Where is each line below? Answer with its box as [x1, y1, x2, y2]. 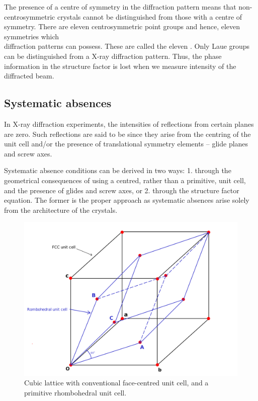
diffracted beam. [4, 70, 54, 81]
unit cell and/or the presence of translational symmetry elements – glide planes [4, 138, 248, 149]
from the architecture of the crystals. [4, 204, 118, 215]
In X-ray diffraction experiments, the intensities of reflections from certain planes [4, 118, 254, 129]
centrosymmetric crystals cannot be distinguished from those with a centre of [4, 11, 242, 22]
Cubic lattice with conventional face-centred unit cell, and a [24, 377, 209, 388]
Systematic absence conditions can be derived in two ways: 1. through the [4, 165, 231, 176]
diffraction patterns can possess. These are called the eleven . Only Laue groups [4, 41, 250, 51]
